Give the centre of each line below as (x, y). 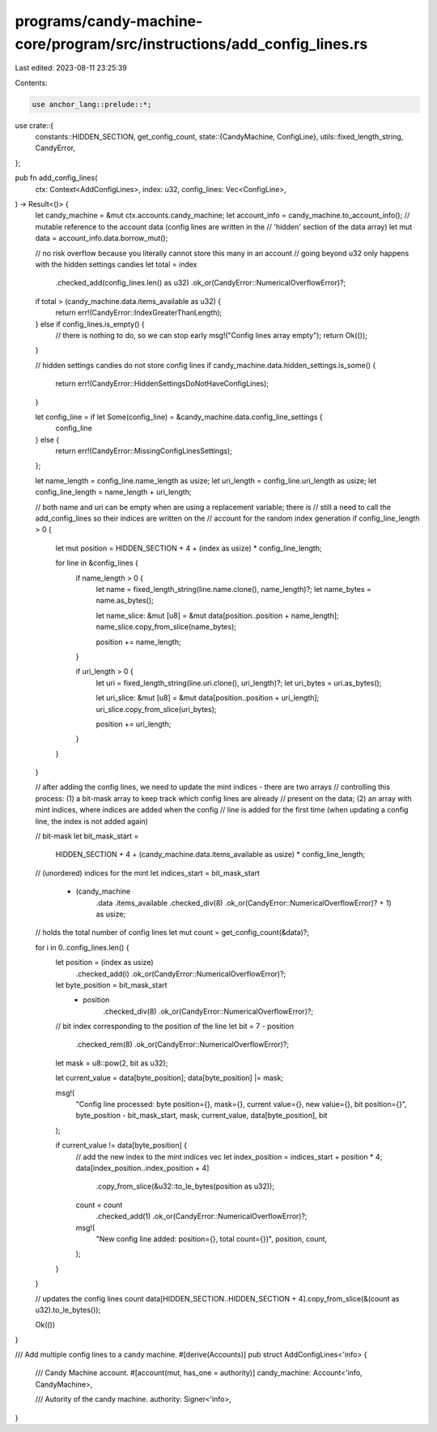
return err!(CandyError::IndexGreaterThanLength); (139, 313)
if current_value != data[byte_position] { (121, 1145)
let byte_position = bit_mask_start (111, 984)
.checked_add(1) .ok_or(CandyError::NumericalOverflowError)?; (202, 1216)
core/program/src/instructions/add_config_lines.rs (191, 44)
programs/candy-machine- (109, 21)
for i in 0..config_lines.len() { (82, 947)
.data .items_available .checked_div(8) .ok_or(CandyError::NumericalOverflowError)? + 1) (244, 903)
